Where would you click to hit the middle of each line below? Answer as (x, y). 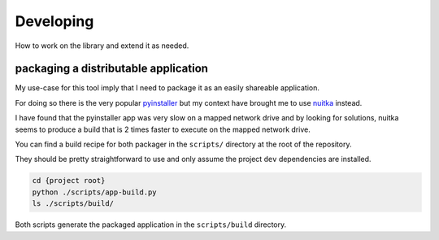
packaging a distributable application (112, 69)
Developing (54, 21)
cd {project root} (69, 181)
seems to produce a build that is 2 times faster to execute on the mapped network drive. (163, 129)
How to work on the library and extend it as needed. (102, 46)
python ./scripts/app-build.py (95, 192)
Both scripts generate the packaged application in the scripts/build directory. (151, 225)
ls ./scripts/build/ (73, 204)
